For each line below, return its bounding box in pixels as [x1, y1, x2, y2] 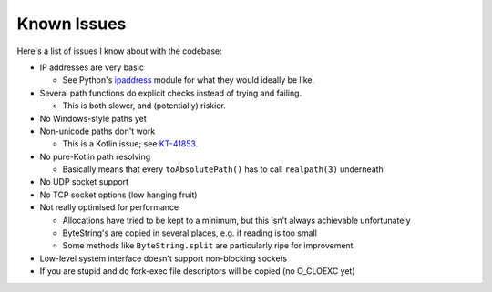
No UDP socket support [39, 176, 129, 187]
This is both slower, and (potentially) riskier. [62, 100, 227, 111]
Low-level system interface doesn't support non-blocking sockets [39, 253, 287, 264]
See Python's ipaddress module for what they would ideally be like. [62, 75, 314, 86]
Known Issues [16, 14, 127, 34]
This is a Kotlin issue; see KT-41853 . [62, 138, 199, 149]
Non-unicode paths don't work [39, 126, 156, 136]
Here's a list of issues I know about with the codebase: [16, 45, 222, 56]
